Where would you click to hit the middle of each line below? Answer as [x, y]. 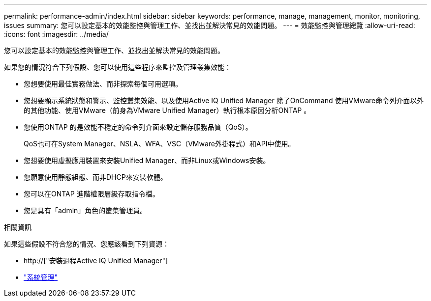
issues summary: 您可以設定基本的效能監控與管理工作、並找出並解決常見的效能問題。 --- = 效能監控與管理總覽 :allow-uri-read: [210, 25]
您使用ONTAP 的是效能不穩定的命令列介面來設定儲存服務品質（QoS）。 [138, 127]
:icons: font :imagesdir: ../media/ [56, 34]
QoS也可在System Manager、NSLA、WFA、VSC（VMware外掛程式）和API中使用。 [159, 144]
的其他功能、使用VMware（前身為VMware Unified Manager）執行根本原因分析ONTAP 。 [167, 110]
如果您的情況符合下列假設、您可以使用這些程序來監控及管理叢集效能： [118, 67]
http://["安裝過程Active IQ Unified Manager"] [96, 260]
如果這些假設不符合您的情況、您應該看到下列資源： [87, 244]
